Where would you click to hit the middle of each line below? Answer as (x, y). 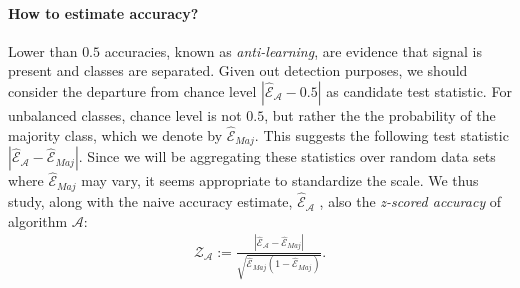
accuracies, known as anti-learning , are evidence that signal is (293, 50)
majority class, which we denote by (115, 134)
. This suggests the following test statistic (381, 134)
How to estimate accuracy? (103, 12)
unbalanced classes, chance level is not (125, 114)
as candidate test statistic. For (419, 90)
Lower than (43, 50)
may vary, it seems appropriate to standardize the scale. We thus (280, 180)
